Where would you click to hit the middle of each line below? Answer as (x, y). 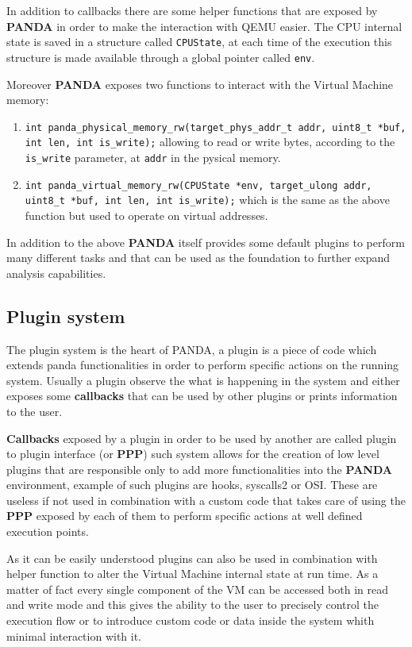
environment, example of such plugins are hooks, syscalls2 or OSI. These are (192, 485)
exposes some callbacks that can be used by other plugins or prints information (202, 396)
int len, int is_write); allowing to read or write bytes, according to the (210, 142)
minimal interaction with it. (74, 635)
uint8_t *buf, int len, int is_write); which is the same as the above (207, 200)
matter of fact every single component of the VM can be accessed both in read (197, 589)
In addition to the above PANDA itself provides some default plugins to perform (206, 242)
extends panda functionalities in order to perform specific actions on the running (203, 365)
